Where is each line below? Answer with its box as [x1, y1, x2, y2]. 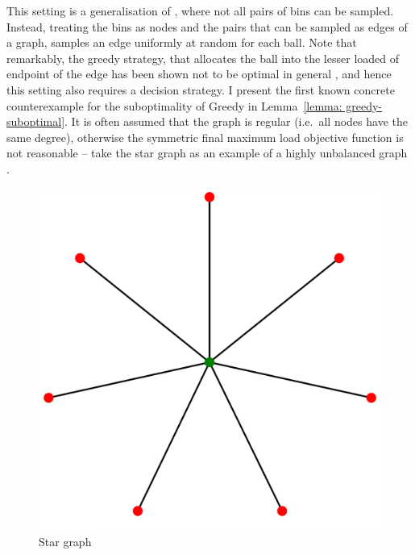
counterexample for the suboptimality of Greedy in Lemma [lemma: [6, 97, 342, 114]
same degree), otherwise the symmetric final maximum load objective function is [6, 128, 404, 145]
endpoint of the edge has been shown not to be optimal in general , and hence [6, 65, 392, 82]
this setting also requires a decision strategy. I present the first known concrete [6, 81, 395, 98]
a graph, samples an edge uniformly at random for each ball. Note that [6, 34, 357, 51]
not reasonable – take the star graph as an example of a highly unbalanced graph [6, 144, 408, 161]
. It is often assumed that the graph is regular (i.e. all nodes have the [64, 113, 408, 130]
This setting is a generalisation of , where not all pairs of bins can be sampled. [6, 2, 394, 19]
